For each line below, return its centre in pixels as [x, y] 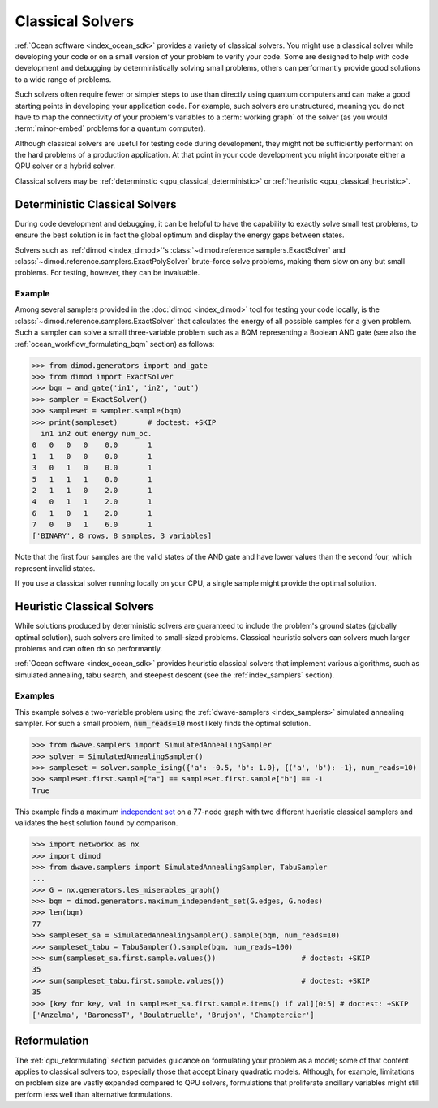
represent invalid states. [55, 568]
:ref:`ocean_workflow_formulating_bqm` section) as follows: [115, 344]
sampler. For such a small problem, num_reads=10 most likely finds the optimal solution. [163, 724]
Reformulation [52, 1041]
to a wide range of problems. [63, 79]
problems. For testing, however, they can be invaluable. [107, 273]
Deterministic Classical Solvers [96, 204]
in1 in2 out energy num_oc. [97, 433]
